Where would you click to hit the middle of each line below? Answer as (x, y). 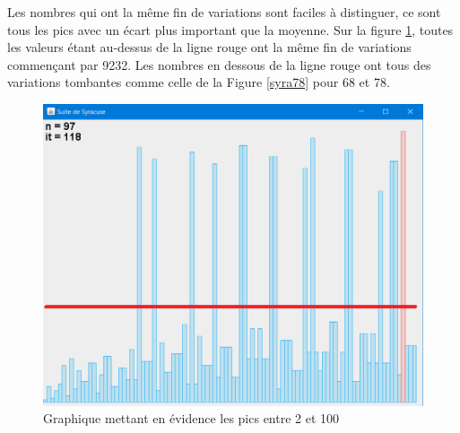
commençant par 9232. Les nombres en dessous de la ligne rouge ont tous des (219, 64)
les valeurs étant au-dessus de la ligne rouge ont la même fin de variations (209, 47)
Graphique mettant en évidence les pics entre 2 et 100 (191, 418)
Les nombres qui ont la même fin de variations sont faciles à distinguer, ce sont (224, 12)
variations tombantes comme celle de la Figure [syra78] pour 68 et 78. (199, 82)
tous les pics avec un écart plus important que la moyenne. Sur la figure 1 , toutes (230, 29)
